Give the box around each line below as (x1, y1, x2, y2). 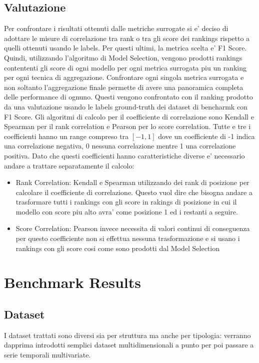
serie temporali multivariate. (4, 349, 91, 360)
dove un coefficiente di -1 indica (158, 130, 255, 141)
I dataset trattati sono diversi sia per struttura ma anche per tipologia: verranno (4, 329, 251, 340)
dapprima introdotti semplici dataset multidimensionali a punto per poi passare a (4, 339, 254, 350)
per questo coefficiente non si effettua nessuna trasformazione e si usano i (15, 233, 240, 243)
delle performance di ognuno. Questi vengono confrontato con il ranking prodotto (4, 91, 253, 102)
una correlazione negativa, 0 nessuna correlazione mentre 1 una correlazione (4, 140, 236, 151)
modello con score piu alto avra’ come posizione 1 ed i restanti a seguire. (15, 206, 238, 216)
